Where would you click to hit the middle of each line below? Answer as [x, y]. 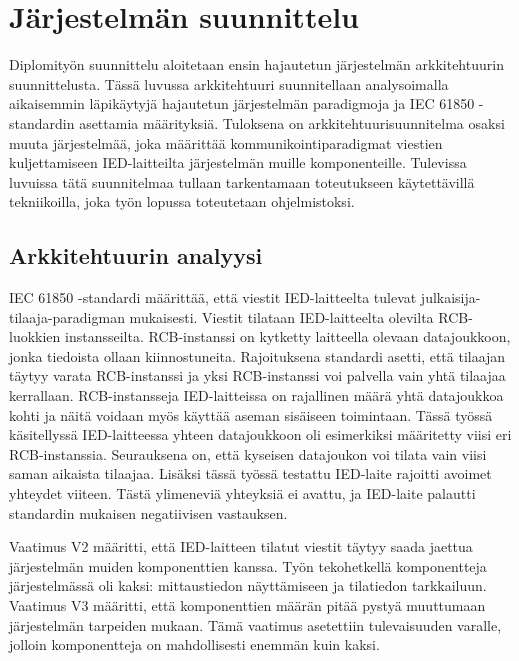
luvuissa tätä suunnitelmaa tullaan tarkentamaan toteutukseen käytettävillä [242, 181]
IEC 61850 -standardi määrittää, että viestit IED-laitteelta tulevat [213, 297]
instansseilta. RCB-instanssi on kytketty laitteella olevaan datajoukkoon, [288, 336]
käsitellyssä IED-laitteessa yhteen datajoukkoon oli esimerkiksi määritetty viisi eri [260, 434]
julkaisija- [450, 297]
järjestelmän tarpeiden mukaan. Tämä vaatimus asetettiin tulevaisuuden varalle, [255, 624]
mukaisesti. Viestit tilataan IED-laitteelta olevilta [281, 316]
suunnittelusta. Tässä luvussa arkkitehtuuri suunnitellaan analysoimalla [229, 83]
